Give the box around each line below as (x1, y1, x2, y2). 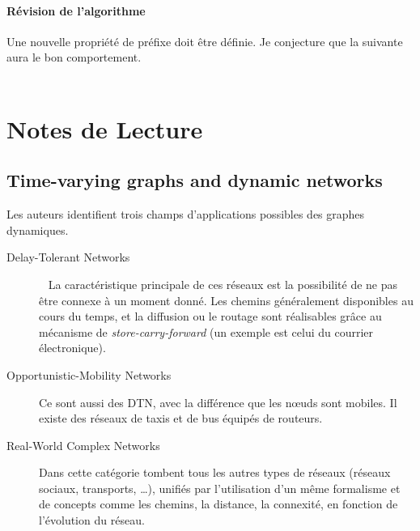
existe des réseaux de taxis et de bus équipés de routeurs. (39, 410, 323, 427)
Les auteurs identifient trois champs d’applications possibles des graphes (6, 206, 365, 223)
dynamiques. (6, 221, 69, 238)
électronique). (39, 339, 106, 356)
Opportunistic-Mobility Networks (6, 366, 172, 383)
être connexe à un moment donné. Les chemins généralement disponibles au (39, 291, 414, 308)
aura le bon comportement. (6, 49, 142, 66)
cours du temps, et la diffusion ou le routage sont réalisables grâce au (39, 308, 382, 325)
